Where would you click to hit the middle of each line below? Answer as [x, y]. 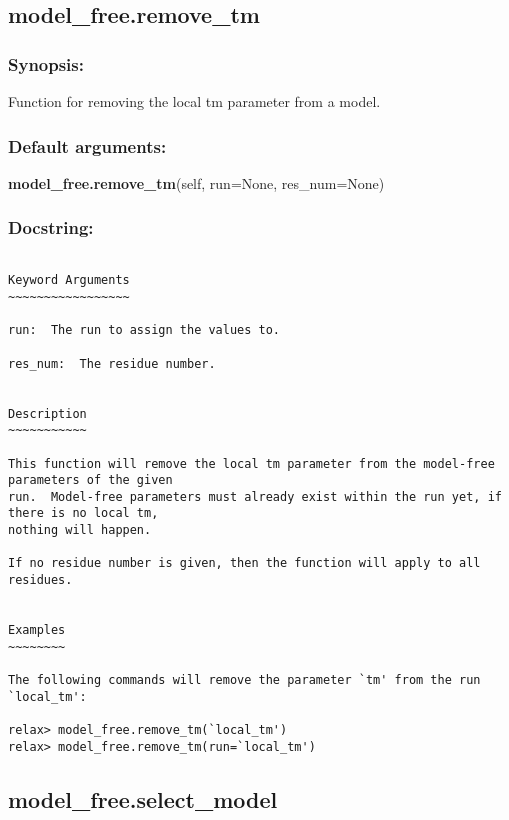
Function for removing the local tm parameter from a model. [194, 101]
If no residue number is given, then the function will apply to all [244, 563]
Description [47, 413]
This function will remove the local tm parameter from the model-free [251, 463]
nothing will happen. [80, 530]
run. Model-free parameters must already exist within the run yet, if [255, 496]
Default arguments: [87, 145]
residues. [40, 580]
